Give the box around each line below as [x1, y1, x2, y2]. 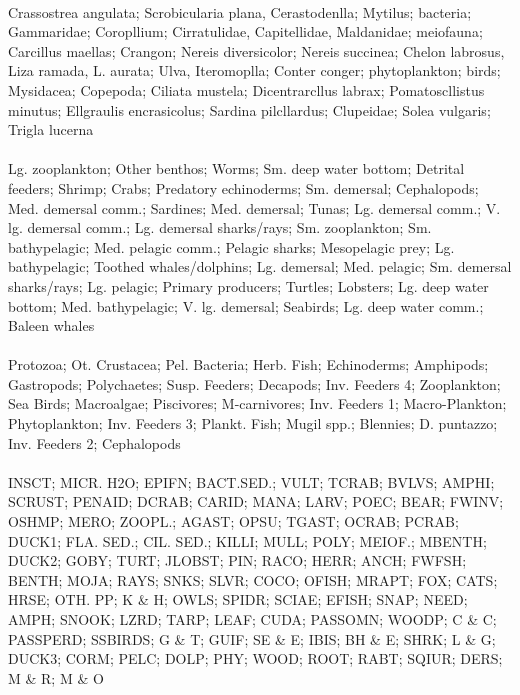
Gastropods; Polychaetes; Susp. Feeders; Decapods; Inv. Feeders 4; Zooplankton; [8, 373, 501, 394]
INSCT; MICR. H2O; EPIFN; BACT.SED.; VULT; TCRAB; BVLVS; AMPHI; [8, 471, 495, 492]
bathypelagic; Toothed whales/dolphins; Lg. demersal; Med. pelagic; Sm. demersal [8, 256, 512, 277]
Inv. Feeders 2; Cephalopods [8, 432, 181, 453]
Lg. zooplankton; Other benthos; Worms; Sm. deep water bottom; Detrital [8, 158, 465, 179]
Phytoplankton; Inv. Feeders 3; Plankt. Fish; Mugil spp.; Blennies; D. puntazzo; [8, 413, 498, 434]
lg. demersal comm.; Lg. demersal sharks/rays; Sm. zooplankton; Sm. [8, 217, 432, 238]
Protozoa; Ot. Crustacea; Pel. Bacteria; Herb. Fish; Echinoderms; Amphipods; [8, 354, 489, 375]
